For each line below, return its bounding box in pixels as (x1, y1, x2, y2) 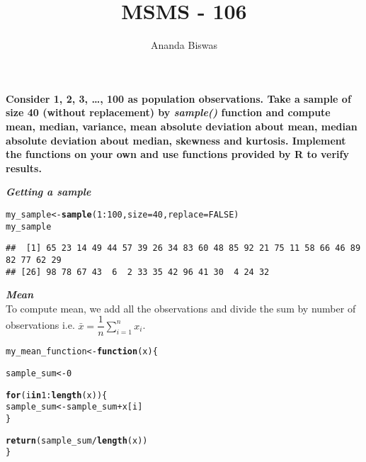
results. (6, 160, 42, 175)
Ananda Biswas (150, 38, 218, 52)
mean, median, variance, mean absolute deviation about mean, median (6, 118, 358, 133)
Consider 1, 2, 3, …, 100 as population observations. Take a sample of (6, 91, 351, 106)
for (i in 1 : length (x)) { (6, 390, 108, 400)
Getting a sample (6, 184, 91, 199)
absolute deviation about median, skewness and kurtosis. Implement (6, 133, 346, 147)
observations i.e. (6, 317, 75, 332)
